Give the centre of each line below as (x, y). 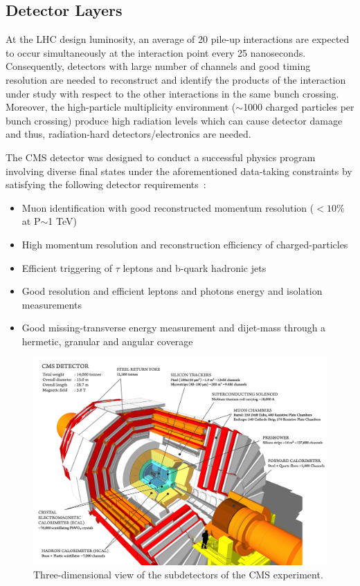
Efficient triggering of (67, 267)
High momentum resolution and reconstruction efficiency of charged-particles (185, 244)
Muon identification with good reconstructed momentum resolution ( (168, 207)
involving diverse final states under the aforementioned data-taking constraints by (179, 171)
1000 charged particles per (299, 107)
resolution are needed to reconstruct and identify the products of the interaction (176, 79)
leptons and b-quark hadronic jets (195, 267)
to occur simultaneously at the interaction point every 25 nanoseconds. (156, 52)
